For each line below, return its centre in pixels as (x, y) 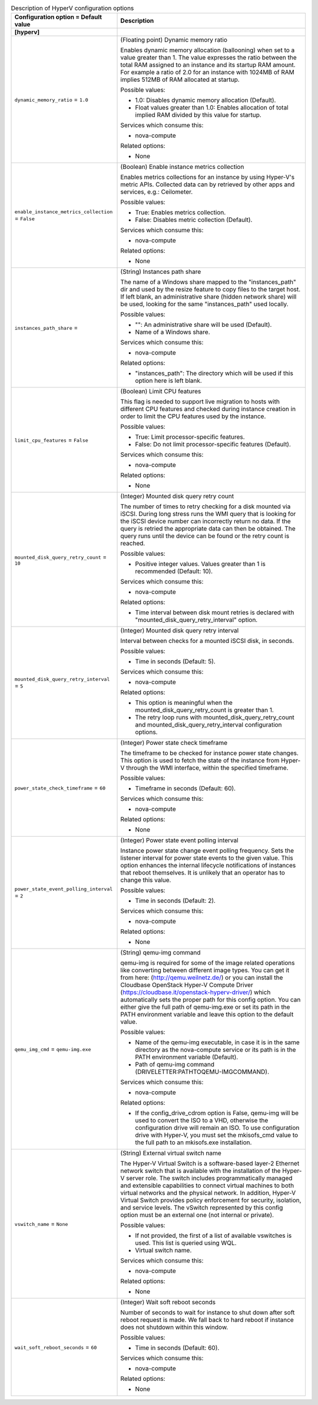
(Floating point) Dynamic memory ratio (174, 40)
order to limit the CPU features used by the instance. (193, 416)
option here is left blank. (169, 381)
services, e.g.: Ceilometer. (157, 192)
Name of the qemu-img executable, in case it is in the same (217, 1042)
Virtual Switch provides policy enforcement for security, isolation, (211, 1200)
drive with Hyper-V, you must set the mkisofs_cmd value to (217, 1135)
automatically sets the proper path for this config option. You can (211, 1000)
